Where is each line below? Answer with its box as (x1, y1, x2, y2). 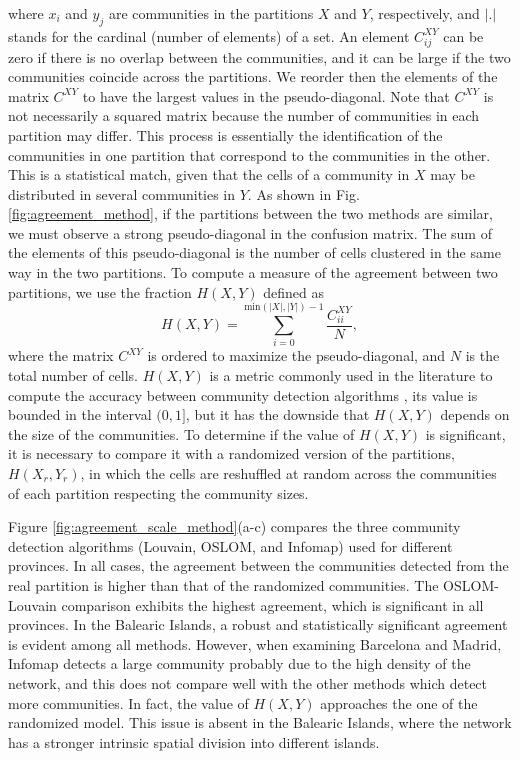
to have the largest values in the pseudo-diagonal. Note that (82, 85, 450, 106)
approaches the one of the (320, 692, 478, 713)
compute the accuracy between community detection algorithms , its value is (8, 384, 478, 405)
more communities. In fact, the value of (8, 692, 249, 713)
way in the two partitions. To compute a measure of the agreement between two (8, 262, 498, 283)
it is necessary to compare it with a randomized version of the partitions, (8, 443, 456, 464)
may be (430, 164, 475, 185)
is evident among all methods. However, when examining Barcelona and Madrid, (8, 633, 502, 654)
